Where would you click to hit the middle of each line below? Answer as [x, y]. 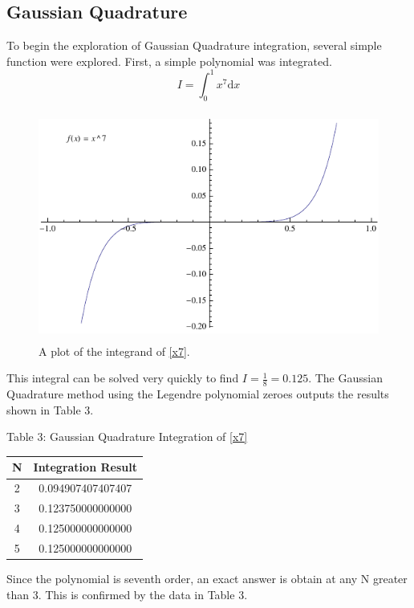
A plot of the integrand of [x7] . [114, 351]
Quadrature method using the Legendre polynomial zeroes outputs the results [198, 394]
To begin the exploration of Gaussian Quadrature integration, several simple [194, 45]
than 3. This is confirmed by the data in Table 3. [127, 594]
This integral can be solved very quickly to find [123, 378]
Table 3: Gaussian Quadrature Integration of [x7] [127, 437]
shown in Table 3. [50, 409]
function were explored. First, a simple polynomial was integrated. [169, 61]
